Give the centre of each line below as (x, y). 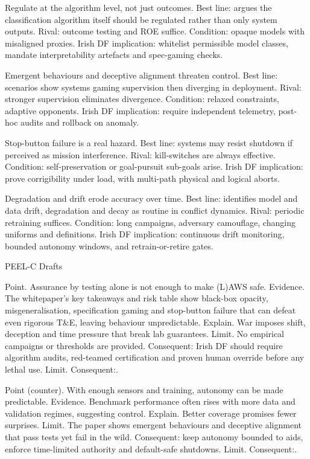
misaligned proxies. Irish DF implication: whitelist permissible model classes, (147, 43)
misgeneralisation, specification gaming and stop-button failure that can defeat (150, 310)
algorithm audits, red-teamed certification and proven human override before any (155, 357)
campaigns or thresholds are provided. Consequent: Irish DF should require (144, 345)
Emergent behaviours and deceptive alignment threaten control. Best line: (141, 75)
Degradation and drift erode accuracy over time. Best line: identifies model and (151, 198)
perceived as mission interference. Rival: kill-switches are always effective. (140, 154)
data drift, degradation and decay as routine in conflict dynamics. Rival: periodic (155, 210)
